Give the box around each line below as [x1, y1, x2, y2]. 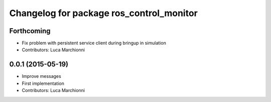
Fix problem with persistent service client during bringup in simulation [22, 40, 167, 46]
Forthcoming [9, 27, 51, 35]
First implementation [22, 80, 65, 86]
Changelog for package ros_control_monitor [9, 8, 198, 19]
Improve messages [22, 73, 61, 79]
